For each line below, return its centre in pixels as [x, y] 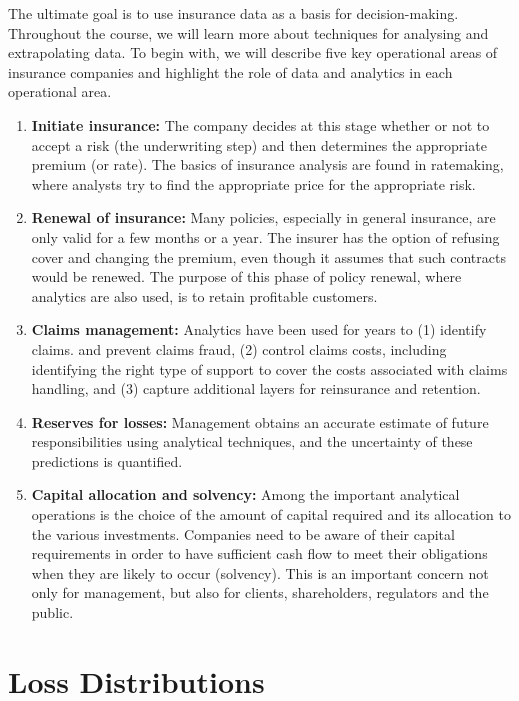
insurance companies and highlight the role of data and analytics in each [230, 71]
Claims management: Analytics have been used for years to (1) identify [259, 329]
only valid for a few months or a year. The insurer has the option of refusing [265, 236]
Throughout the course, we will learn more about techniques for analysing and [248, 32]
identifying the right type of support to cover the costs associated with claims [269, 368]
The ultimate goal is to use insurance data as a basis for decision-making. [233, 13]
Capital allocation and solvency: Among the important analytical [245, 494]
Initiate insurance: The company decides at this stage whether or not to [260, 124]
